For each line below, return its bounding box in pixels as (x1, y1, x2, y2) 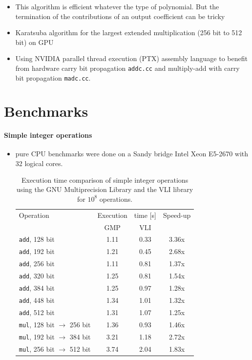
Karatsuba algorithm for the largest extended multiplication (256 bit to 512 (15, 27, 242, 38)
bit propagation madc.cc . (15, 72, 91, 83)
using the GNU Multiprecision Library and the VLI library (16, 184, 193, 194)
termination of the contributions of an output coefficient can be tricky (15, 11, 225, 21)
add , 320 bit (19, 271, 55, 281)
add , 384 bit (19, 282, 55, 293)
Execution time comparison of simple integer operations (21, 174, 189, 185)
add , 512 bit (19, 307, 55, 317)
